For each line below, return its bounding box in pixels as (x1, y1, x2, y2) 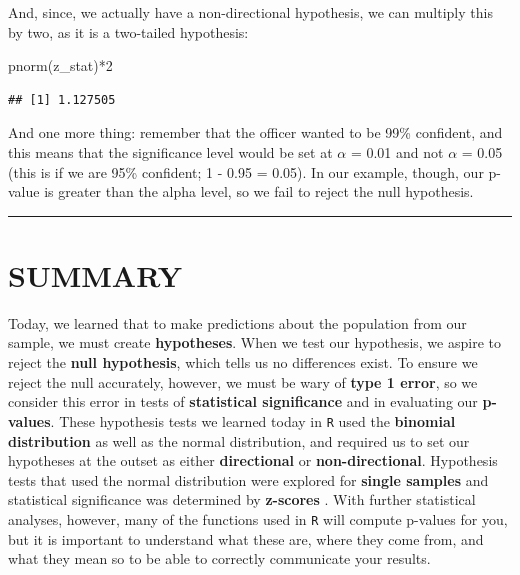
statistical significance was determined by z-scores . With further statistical (8, 489, 476, 510)
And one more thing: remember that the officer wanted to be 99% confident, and (8, 122, 503, 143)
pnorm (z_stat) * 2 (8, 55, 113, 76)
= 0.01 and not (350, 141, 444, 162)
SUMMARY (8, 254, 182, 295)
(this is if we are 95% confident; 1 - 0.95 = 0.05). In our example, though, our (8, 161, 484, 182)
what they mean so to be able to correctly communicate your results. (8, 548, 431, 569)
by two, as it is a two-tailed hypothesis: (8, 21, 249, 42)
